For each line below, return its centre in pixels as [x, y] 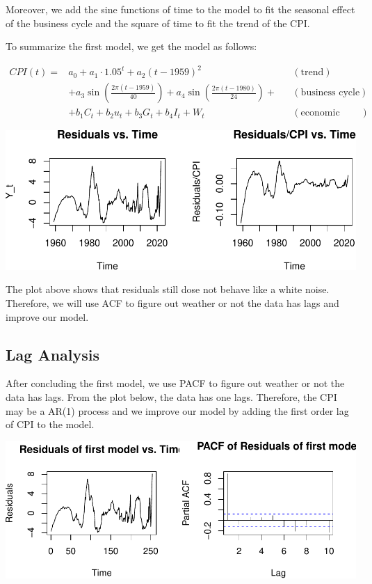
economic [320, 113]
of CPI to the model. [50, 424]
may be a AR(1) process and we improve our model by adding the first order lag [177, 410]
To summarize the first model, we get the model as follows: [131, 46]
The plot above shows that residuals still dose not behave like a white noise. [168, 289]
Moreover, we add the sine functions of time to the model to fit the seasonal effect [180, 9]
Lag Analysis [53, 354]
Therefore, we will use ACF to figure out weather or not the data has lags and [172, 302]
